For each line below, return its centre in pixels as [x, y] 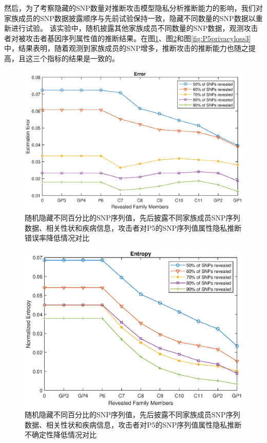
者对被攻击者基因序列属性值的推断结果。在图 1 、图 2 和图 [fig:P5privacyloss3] [128, 38]
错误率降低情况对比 [57, 238]
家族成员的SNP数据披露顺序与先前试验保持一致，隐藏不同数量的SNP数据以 [130, 18]
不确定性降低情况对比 [61, 435]
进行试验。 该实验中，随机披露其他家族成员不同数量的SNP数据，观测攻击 [135, 28]
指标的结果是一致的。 [83, 58]
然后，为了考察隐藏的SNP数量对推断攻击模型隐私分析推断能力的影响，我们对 [133, 8]
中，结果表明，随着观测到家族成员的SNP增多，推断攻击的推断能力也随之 [126, 48]
